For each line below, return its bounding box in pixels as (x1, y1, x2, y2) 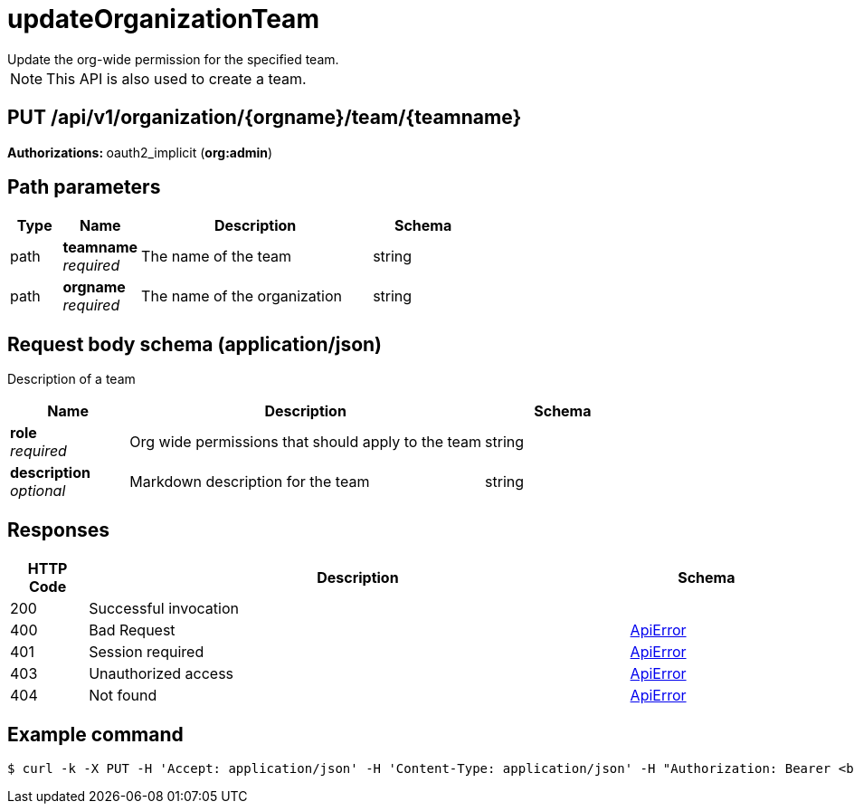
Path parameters (7, 176, 161, 199)
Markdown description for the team (129, 472, 370, 491)
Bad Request (89, 621, 176, 640)
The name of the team (141, 247, 292, 266)
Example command (7, 722, 184, 746)
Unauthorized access (89, 664, 234, 683)
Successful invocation (89, 599, 239, 618)
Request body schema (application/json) (7, 332, 383, 356)
